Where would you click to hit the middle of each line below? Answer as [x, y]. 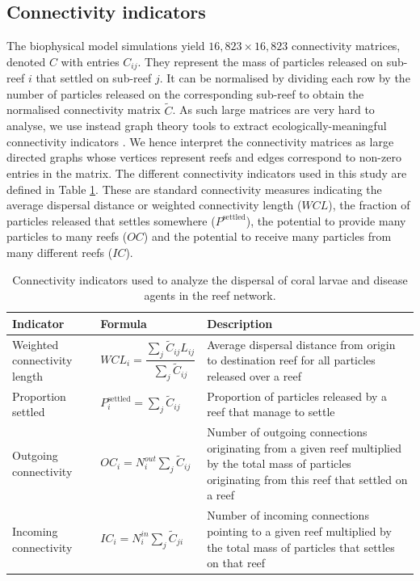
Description [240, 323]
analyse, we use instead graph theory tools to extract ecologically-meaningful [197, 126]
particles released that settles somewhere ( [111, 220]
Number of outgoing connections [287, 432]
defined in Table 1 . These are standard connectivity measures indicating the [194, 189]
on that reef [236, 563]
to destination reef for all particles [291, 360]
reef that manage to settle [271, 412]
